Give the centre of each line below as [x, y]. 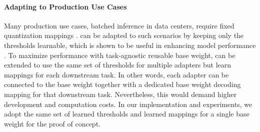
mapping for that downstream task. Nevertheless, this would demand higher [120, 94]
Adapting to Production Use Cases [65, 6]
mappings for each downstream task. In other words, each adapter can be [116, 74]
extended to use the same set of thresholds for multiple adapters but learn [118, 65]
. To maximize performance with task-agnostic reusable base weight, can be [120, 55]
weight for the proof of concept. [52, 123]
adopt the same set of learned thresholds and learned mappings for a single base [127, 114]
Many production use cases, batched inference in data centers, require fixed [119, 25]
